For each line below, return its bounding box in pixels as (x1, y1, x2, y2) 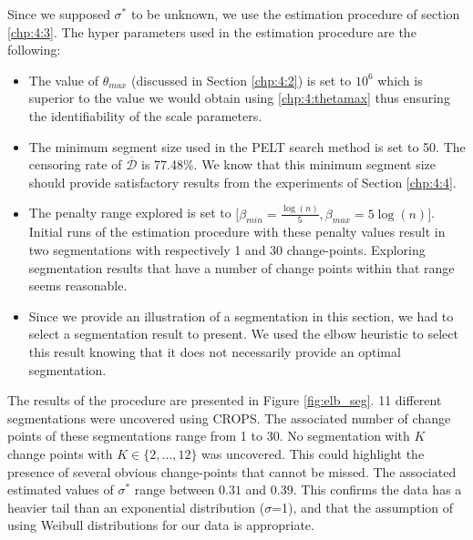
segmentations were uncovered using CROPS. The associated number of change (7, 408, 451, 427)
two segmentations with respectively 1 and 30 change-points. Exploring (28, 240, 426, 260)
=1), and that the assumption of (272, 497, 454, 516)
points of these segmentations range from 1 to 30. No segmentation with (7, 426, 410, 445)
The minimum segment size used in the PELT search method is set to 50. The (28, 137, 466, 156)
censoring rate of (28, 155, 122, 174)
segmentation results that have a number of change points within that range (28, 258, 455, 277)
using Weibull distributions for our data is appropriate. (7, 515, 314, 535)
